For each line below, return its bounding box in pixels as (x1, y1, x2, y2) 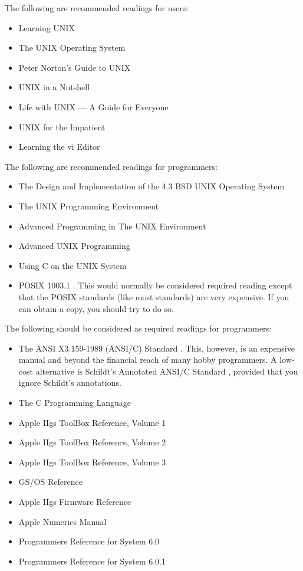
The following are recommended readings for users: (5, 2, 189, 14)
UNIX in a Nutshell (18, 81, 90, 93)
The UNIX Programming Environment (18, 199, 159, 212)
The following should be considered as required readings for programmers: (5, 322, 272, 334)
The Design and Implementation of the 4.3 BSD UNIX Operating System (18, 180, 285, 192)
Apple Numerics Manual (18, 515, 107, 527)
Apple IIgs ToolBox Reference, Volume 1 (18, 416, 166, 428)
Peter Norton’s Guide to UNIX (18, 61, 131, 73)
